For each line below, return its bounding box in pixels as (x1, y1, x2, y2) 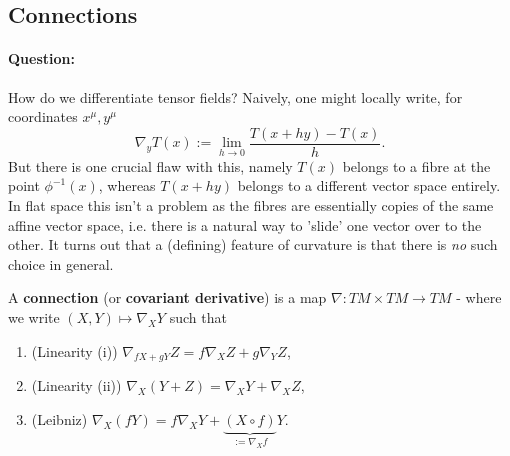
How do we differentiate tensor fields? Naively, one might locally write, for (8, 86, 463, 107)
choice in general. (8, 253, 114, 274)
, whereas (98, 175, 156, 196)
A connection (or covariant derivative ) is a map (8, 287, 327, 308)
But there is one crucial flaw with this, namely (8, 155, 293, 176)
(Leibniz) (31, 408, 88, 429)
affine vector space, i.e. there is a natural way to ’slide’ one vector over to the (8, 214, 482, 235)
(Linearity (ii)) (31, 375, 122, 396)
